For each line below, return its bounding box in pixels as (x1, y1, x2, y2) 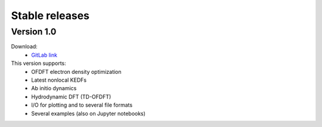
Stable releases (11, 9, 89, 22)
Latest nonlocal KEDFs (31, 76, 86, 83)
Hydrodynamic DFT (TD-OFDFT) (31, 93, 112, 100)
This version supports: (11, 60, 67, 67)
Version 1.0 (11, 26, 57, 37)
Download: (11, 43, 38, 50)
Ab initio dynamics (31, 85, 77, 92)
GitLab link (31, 51, 58, 58)
